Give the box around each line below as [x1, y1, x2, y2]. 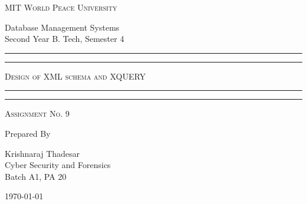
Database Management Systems [5, 21, 120, 33]
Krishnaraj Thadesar [5, 147, 80, 159]
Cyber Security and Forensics [5, 159, 111, 171]
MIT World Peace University [5, 1, 117, 13]
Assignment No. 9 [5, 107, 70, 120]
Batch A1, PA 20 [5, 170, 67, 182]
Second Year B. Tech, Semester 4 [5, 32, 125, 45]
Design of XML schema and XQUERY [5, 70, 146, 82]
